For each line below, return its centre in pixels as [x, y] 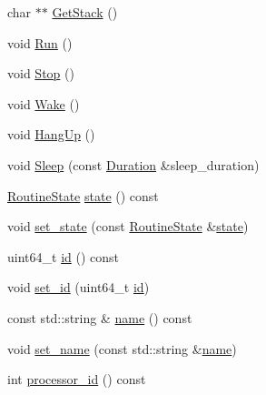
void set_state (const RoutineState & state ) [128, 226]
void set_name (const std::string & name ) [122, 348]
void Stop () [41, 73]
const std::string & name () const [100, 317]
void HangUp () [51, 134]
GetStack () [85, 12]
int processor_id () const [77, 379]
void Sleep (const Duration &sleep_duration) [133, 164]
